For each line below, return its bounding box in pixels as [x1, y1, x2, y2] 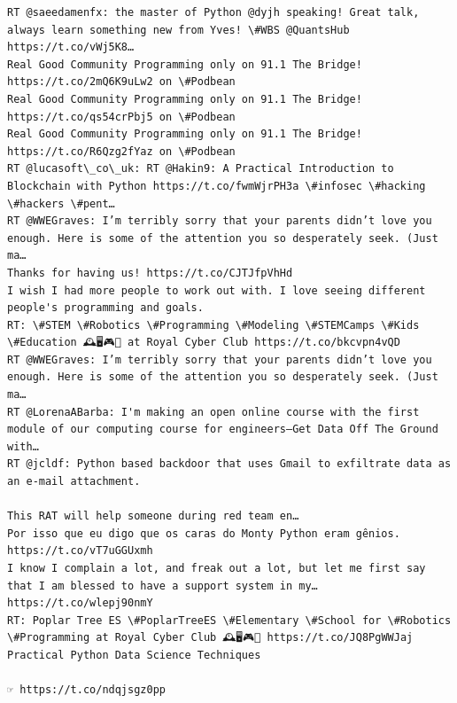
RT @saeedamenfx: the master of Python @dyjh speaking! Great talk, [7, 6, 420, 19]
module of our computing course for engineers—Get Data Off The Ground [7, 423, 438, 436]
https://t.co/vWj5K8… [7, 41, 135, 54]
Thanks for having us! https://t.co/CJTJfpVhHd [7, 266, 293, 279]
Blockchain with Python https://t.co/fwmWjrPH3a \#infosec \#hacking [7, 179, 426, 192]
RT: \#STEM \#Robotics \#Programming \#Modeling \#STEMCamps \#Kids [7, 318, 420, 332]
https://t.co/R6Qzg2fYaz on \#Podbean [7, 145, 236, 158]
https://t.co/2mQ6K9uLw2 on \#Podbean [7, 75, 236, 89]
